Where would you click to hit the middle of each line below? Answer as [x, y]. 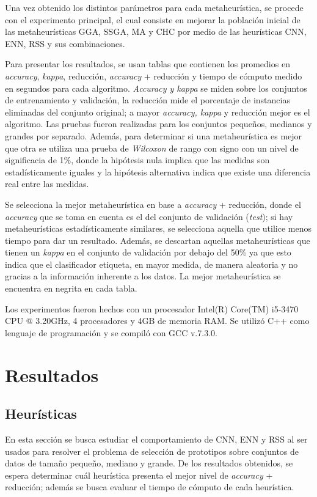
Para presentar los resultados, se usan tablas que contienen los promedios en [148, 64]
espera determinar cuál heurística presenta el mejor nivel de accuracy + [139, 475]
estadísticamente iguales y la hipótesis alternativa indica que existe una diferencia [158, 171]
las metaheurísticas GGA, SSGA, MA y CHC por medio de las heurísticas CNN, [156, 31]
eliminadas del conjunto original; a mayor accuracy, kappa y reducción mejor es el [158, 112]
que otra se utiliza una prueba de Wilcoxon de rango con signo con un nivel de [152, 148]
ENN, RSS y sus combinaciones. [65, 43]
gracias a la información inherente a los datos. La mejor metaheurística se [143, 276]
